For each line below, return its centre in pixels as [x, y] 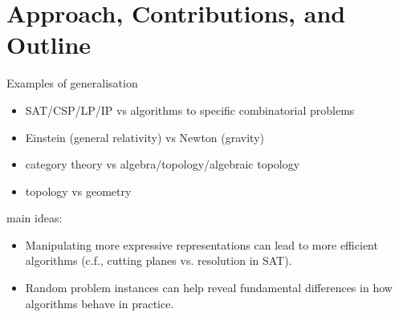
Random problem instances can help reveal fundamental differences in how [209, 288]
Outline [49, 45]
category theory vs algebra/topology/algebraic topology [163, 164]
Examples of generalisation [72, 83]
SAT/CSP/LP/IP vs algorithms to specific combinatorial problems [190, 110]
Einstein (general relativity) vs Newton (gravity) [145, 137]
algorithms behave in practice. [100, 303]
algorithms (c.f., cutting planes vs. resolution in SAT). [159, 260]
